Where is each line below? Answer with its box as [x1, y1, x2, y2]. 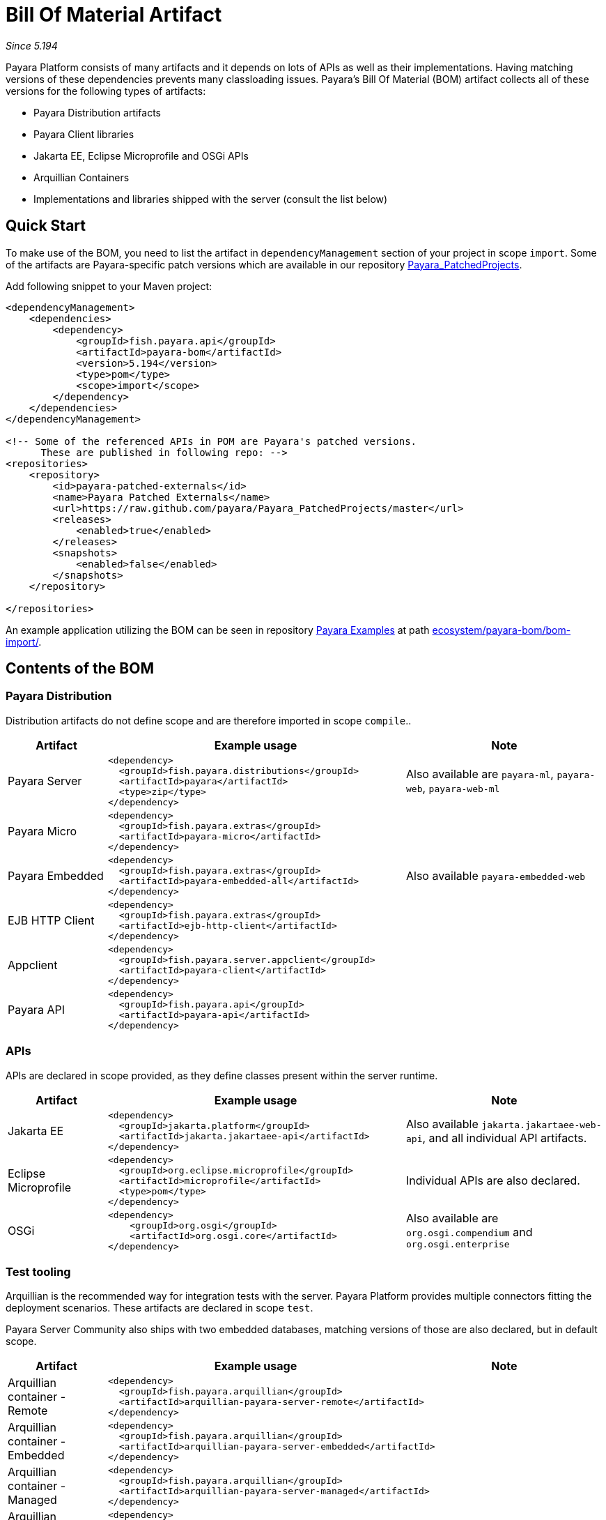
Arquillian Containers [33, 171, 130, 183]
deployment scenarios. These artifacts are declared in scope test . [6, 1302, 313, 1314]
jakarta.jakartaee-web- [481, 1119, 602, 1130]
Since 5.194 [6, 39, 58, 52]
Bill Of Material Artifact [6, 3, 222, 26]
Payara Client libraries [33, 128, 134, 140]
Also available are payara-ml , [405, 767, 554, 782]
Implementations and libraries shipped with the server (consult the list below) [33, 192, 388, 205]
